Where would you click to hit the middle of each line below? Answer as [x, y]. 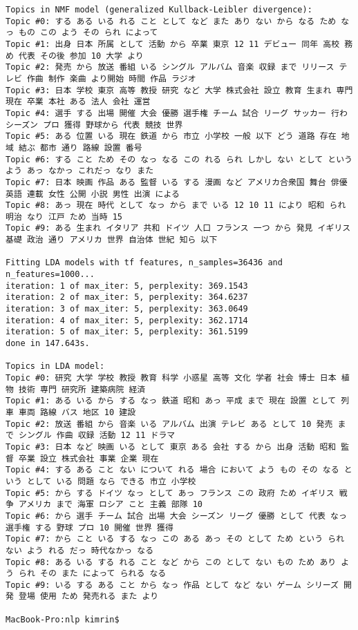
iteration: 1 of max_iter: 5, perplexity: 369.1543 [127, 286]
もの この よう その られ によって [88, 33]
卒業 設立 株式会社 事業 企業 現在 [89, 458]
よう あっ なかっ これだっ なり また [80, 171]
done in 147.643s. [48, 344]
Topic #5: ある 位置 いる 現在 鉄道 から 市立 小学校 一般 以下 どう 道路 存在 [171, 136]
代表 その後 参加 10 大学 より [81, 56]
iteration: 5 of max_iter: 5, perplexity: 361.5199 [127, 332]
